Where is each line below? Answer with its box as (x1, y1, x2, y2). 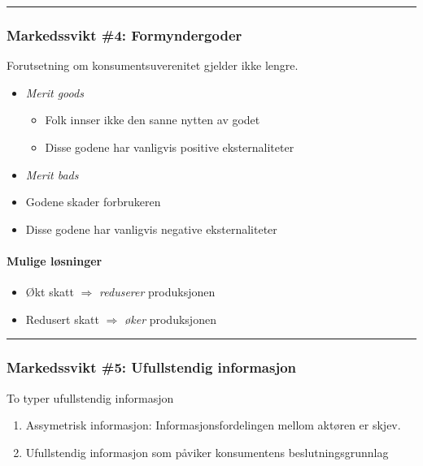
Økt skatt (25, 283, 74, 300)
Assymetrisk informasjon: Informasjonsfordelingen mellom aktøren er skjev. (25, 416, 401, 434)
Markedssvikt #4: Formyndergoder (7, 24, 242, 45)
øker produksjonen (124, 310, 216, 327)
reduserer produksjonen (99, 283, 216, 300)
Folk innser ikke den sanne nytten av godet (45, 111, 260, 128)
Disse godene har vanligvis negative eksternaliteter (25, 220, 277, 237)
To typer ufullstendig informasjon (7, 389, 174, 406)
